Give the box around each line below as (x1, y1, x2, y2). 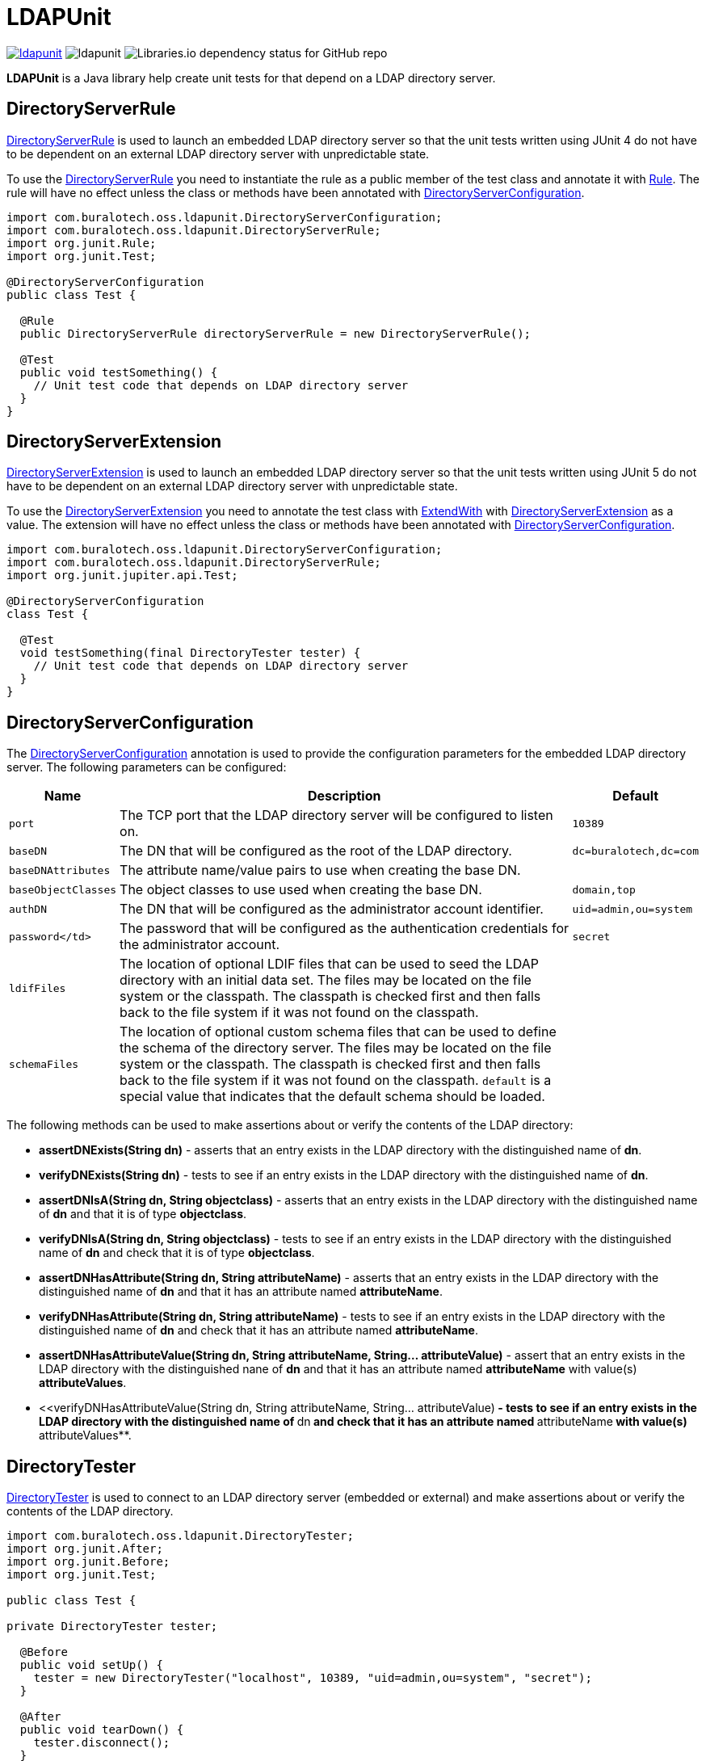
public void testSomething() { (19, 365, 218, 379)
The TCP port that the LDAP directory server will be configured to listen (120, 807, 553, 824)
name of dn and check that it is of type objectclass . (39, 1246, 315, 1260)
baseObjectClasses (9, 883, 117, 896)
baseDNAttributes (9, 864, 111, 876)
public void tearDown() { (19, 1723, 184, 1737)
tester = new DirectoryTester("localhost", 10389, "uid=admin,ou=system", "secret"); (33, 1671, 592, 1685)
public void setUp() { (19, 1658, 163, 1672)
